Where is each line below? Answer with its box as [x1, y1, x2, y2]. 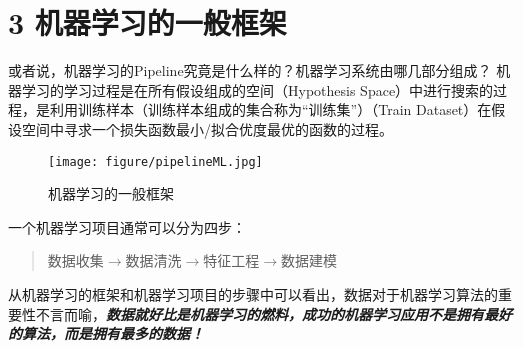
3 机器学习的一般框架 [8, 2, 287, 43]
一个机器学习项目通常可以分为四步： [8, 216, 246, 237]
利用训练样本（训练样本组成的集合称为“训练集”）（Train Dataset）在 [49, 99, 492, 120]
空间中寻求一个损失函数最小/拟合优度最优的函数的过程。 [21, 118, 393, 139]
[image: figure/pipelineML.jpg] [48, 154, 263, 169]
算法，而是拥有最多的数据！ [21, 323, 204, 344]
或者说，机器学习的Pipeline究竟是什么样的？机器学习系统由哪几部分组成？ [8, 60, 492, 81]
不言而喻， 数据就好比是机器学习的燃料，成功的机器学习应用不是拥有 [35, 303, 484, 324]
